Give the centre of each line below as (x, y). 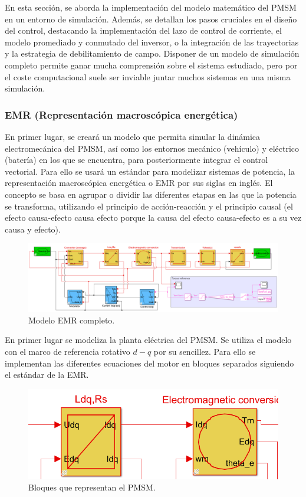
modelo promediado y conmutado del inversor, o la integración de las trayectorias (152, 42)
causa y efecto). (33, 229)
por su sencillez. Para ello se (205, 352)
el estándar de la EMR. (47, 375)
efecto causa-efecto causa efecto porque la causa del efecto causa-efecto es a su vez (153, 218)
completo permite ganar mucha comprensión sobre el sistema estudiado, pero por (151, 65)
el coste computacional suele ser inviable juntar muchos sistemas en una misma (148, 76)
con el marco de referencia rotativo (68, 352)
